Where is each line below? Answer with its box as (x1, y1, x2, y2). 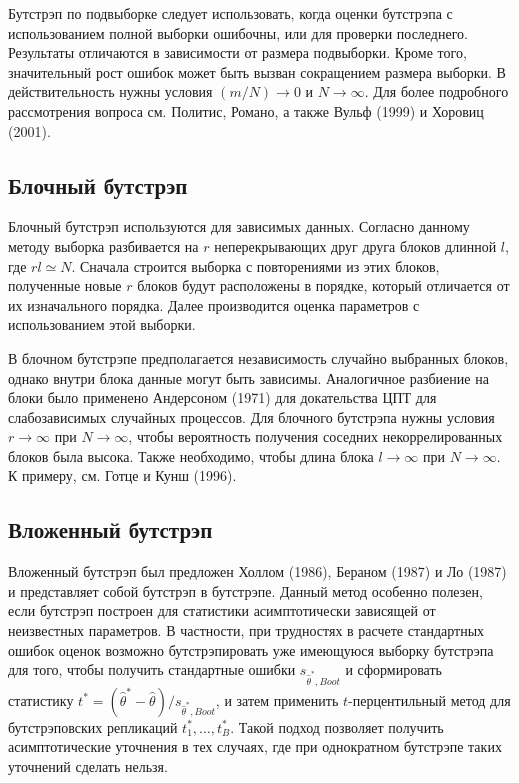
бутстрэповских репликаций (8, 716, 178, 737)
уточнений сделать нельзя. (8, 755, 168, 776)
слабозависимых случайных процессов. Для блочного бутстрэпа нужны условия (8, 406, 495, 427)
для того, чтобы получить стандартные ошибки (8, 659, 296, 680)
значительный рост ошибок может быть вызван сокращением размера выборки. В (8, 61, 506, 82)
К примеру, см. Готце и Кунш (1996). (8, 465, 237, 486)
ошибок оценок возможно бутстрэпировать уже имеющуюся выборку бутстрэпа (8, 639, 494, 660)
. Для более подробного (364, 81, 509, 102)
